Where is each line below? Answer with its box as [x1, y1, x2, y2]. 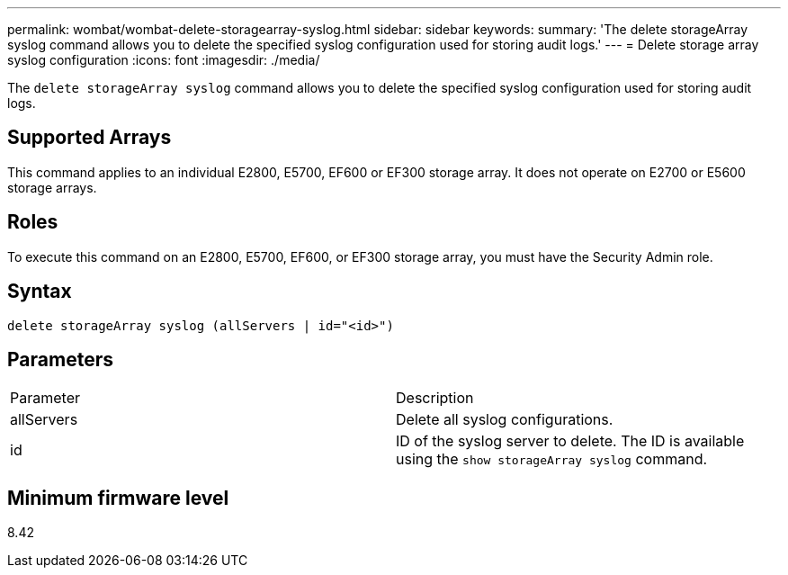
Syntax [7, 280, 72, 303]
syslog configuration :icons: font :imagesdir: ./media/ [7, 52, 320, 67]
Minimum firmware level [7, 486, 229, 509]
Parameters [7, 347, 113, 371]
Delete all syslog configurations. [396, 410, 613, 429]
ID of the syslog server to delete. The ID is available [396, 432, 745, 451]
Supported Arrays [7, 126, 172, 149]
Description [396, 389, 474, 408]
